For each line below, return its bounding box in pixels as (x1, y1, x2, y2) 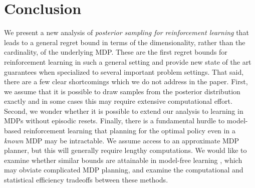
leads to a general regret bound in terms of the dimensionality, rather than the (4, 37, 245, 47)
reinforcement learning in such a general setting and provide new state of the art (4, 56, 251, 67)
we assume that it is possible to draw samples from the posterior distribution (4, 86, 240, 96)
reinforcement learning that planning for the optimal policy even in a (23, 125, 235, 136)
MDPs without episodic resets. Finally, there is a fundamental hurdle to (4, 115, 225, 126)
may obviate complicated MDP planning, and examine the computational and (4, 164, 243, 175)
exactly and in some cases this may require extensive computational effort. (4, 96, 232, 106)
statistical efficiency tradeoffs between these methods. (4, 174, 168, 185)
